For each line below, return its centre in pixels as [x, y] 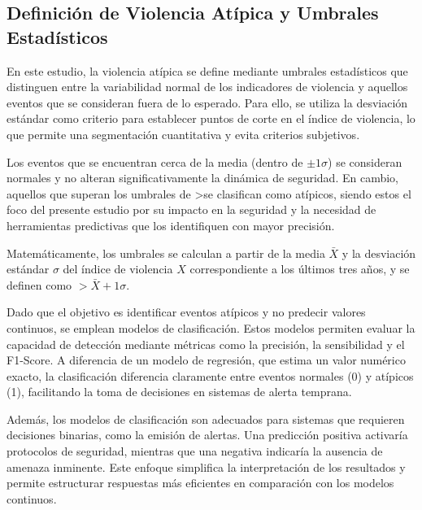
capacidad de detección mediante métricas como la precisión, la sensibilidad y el [206, 344]
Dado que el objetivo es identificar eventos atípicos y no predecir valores [186, 312]
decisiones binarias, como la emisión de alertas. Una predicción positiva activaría [207, 435]
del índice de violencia [118, 269]
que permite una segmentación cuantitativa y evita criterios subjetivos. [183, 134]
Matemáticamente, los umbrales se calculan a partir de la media [166, 253]
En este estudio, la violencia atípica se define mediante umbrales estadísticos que [207, 70]
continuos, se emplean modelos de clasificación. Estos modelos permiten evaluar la [211, 327]
